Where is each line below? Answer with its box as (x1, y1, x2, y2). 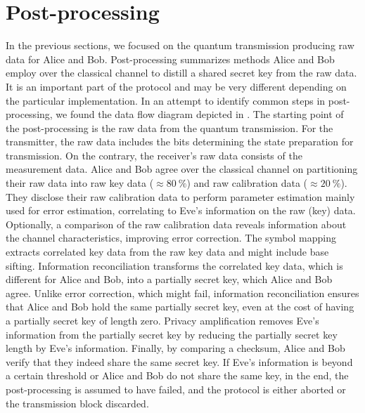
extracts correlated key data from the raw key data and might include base (6, 244, 329, 259)
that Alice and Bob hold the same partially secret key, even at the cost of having (6, 299, 354, 314)
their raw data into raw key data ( (6, 176, 154, 190)
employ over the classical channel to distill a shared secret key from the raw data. (6, 65, 357, 80)
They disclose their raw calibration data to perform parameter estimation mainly (6, 189, 355, 204)
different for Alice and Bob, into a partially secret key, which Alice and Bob (6, 272, 333, 287)
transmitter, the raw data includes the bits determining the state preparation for (6, 134, 354, 149)
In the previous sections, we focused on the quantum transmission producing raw (6, 38, 354, 53)
